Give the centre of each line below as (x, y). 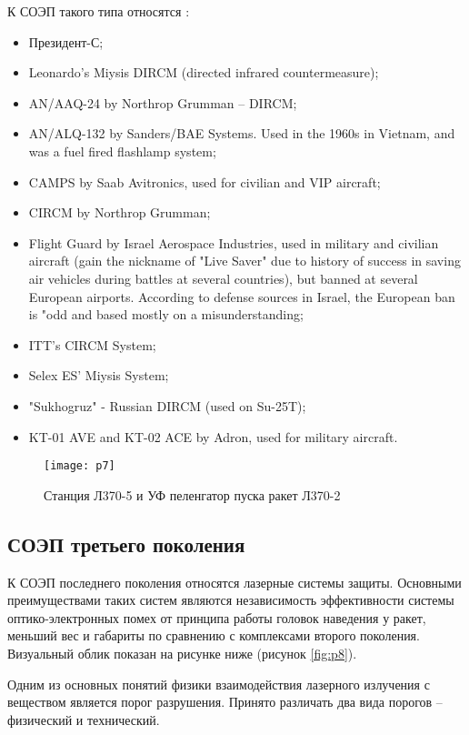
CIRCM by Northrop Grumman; (120, 212)
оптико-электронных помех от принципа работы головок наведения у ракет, (217, 617)
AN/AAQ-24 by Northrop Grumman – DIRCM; (163, 102)
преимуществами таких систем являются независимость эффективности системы (231, 600)
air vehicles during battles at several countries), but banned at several (223, 278)
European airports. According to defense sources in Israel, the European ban (242, 296)
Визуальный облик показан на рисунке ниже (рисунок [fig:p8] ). (182, 653)
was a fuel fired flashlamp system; (122, 151)
